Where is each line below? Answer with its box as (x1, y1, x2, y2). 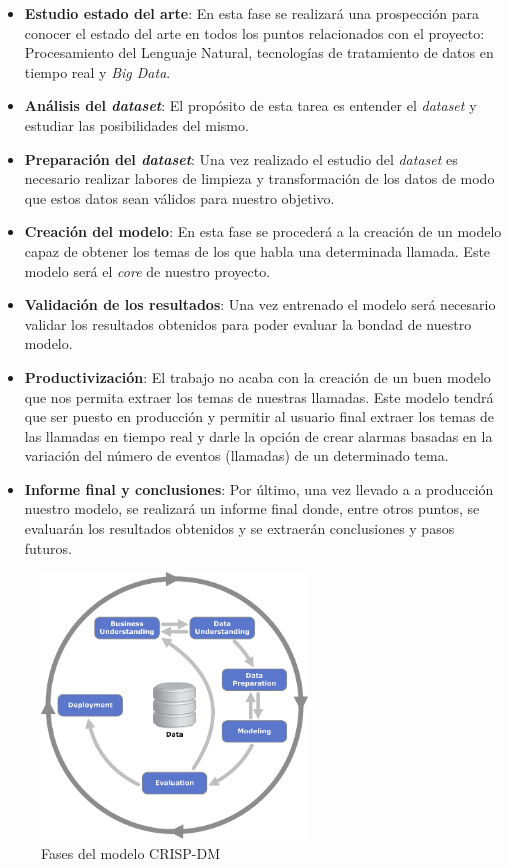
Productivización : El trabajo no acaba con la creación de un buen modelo (24, 366, 491, 387)
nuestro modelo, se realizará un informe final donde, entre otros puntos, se (24, 498, 480, 519)
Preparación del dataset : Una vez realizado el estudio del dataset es (24, 148, 458, 169)
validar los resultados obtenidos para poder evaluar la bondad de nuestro (24, 313, 472, 334)
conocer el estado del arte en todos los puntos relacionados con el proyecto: (24, 22, 485, 43)
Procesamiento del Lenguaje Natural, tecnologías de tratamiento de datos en (24, 42, 494, 63)
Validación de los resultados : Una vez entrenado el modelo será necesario (24, 294, 496, 315)
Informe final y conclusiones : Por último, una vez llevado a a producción (24, 478, 494, 499)
